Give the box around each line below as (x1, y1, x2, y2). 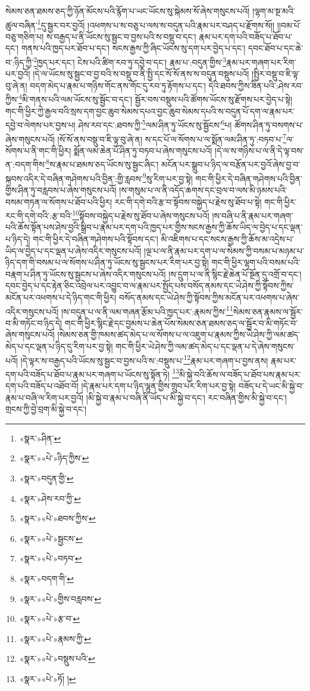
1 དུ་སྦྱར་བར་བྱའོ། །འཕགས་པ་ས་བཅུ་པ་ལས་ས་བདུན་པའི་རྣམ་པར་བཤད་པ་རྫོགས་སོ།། (37, 17, 275, 31)
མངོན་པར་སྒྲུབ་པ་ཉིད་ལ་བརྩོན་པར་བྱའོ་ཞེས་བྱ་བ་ (161, 158, 300, 171)
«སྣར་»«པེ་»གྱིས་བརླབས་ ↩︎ (19, 592, 101, 604)
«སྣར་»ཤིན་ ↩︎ (19, 431, 61, 444)
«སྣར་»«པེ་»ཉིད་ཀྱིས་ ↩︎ (19, 452, 89, 464)
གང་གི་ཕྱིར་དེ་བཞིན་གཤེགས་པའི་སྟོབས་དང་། (33, 232, 158, 245)
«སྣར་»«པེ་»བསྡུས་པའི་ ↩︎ (19, 652, 95, 665)
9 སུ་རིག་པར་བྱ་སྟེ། (142, 170, 193, 184)
